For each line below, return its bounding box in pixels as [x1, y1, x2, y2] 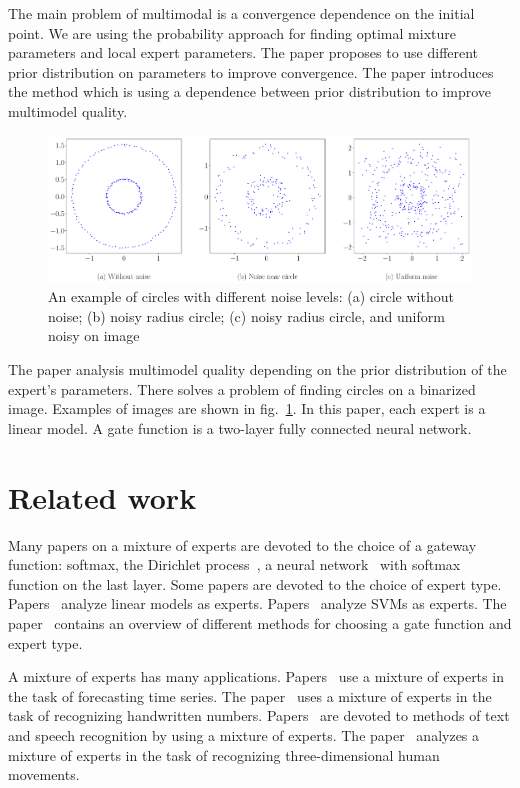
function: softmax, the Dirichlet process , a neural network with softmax [8, 554, 461, 575]
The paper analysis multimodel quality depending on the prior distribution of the [8, 359, 507, 380]
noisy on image [48, 325, 140, 346]
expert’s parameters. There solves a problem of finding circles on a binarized [8, 378, 476, 399]
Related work [8, 476, 197, 517]
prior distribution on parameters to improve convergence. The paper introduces [8, 61, 494, 82]
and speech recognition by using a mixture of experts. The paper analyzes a [8, 724, 480, 745]
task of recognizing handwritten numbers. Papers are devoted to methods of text [8, 705, 510, 726]
